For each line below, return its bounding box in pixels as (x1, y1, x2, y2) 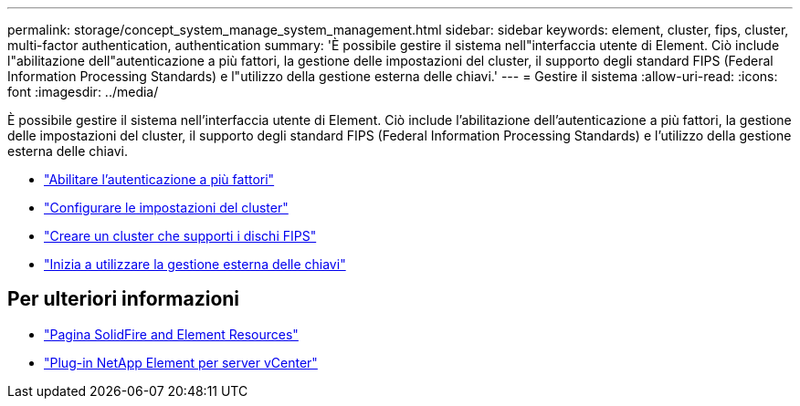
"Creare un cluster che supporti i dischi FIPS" (44, 228, 317, 244)
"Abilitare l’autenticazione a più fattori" (44, 172, 275, 187)
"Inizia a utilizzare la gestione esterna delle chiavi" (44, 256, 346, 272)
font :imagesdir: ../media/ (7, 84, 159, 99)
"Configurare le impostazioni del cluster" (44, 200, 289, 215)
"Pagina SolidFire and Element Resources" (44, 326, 299, 342)
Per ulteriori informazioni (7, 287, 240, 311)
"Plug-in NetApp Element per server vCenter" (44, 354, 318, 370)
